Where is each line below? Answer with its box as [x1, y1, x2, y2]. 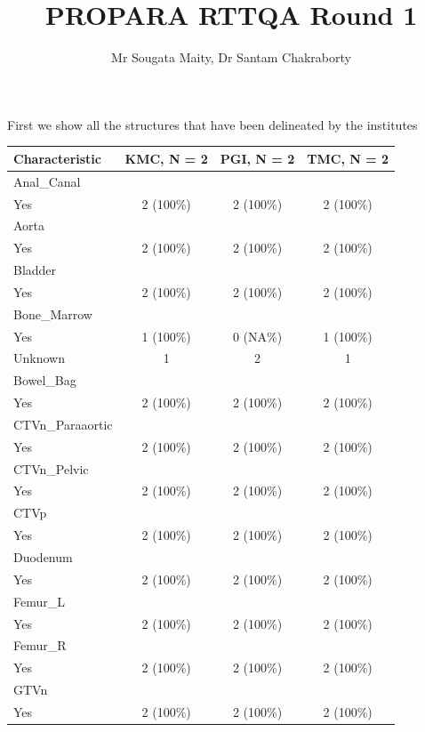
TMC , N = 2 [307, 149, 389, 167]
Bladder [13, 261, 57, 279]
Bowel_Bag [13, 371, 76, 390]
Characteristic [13, 149, 101, 167]
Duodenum [13, 548, 73, 566]
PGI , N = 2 [220, 149, 295, 167]
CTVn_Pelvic [13, 459, 89, 478]
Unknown [13, 349, 65, 367]
